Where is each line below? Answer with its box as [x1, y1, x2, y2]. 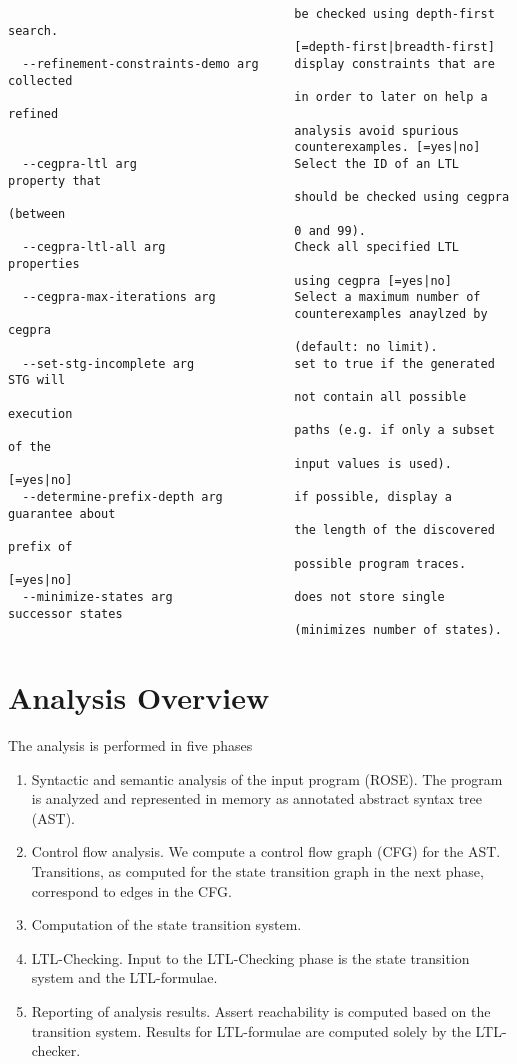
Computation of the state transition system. [31, 914, 302, 935]
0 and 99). [294, 223, 366, 238]
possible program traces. [294, 556, 467, 571]
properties [8, 256, 80, 271]
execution [8, 406, 73, 421]
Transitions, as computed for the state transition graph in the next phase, [31, 861, 484, 882]
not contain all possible [294, 390, 467, 405]
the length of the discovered [294, 523, 495, 538]
